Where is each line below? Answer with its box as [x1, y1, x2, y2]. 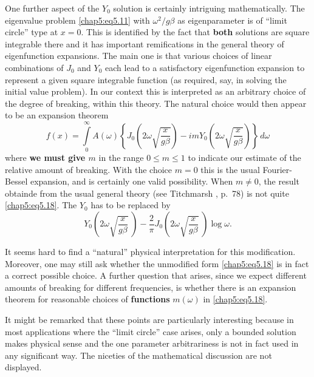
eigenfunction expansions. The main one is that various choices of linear [5, 49, 272, 62]
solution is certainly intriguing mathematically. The [113, 2, 305, 14]
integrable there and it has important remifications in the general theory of [5, 37, 284, 50]
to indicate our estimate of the [188, 151, 301, 164]
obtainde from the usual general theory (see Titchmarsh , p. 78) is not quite [5, 186, 289, 199]
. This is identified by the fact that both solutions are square [81, 25, 310, 38]
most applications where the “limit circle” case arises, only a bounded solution [5, 325, 296, 338]
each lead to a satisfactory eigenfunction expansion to [105, 61, 305, 73]
